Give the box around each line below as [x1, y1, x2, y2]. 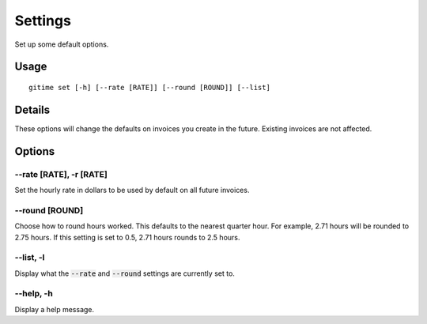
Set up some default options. [14, 40, 109, 49]
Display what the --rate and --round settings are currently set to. [14, 269, 235, 278]
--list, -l [14, 252, 45, 263]
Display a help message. [14, 304, 95, 314]
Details [14, 103, 51, 116]
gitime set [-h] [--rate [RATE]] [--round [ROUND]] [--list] [28, 83, 270, 92]
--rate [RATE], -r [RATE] [14, 168, 108, 179]
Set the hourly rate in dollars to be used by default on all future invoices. [14, 186, 250, 195]
